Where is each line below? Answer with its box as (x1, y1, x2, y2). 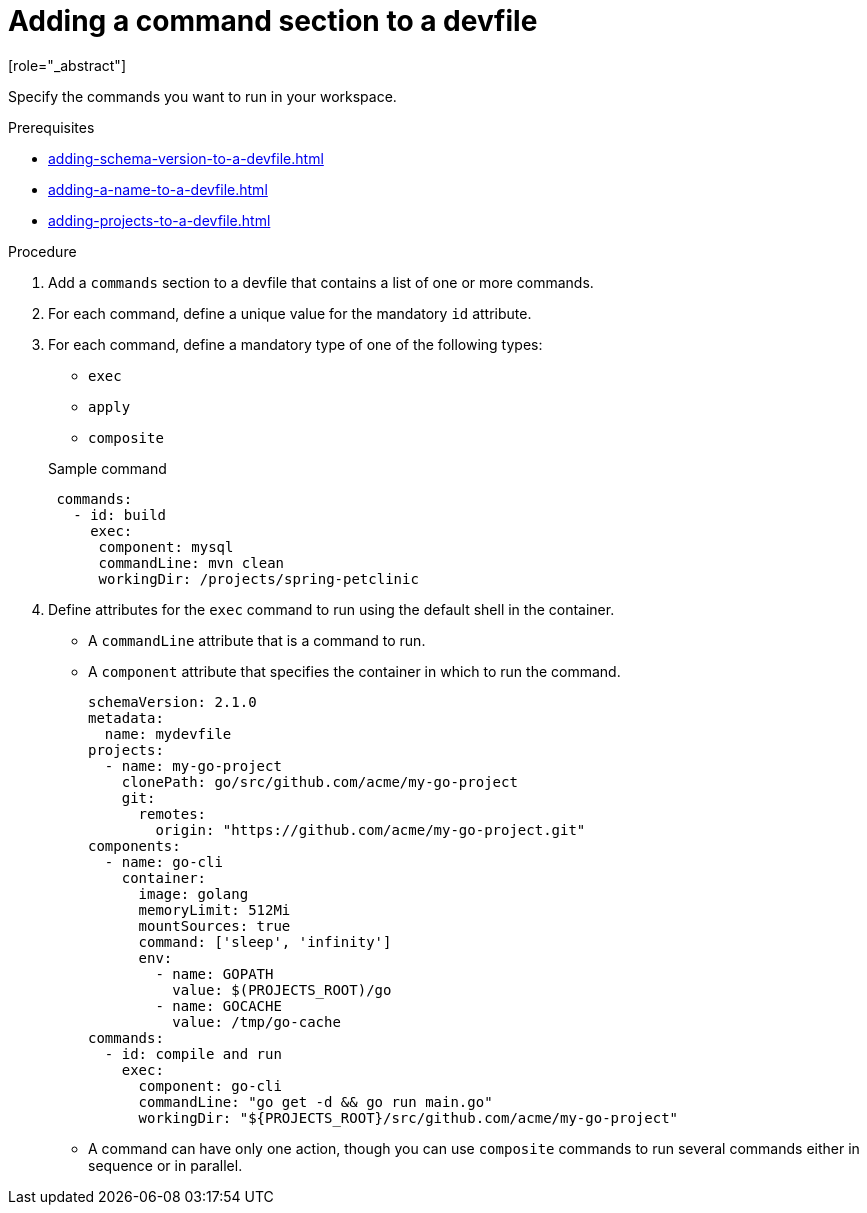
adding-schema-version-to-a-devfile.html (48, 149, 324, 167)
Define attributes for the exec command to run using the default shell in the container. (48, 600, 615, 618)
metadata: (88, 709, 164, 726)
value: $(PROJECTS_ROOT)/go (172, 981, 392, 998)
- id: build (73, 506, 167, 523)
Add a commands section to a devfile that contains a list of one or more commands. (48, 273, 594, 291)
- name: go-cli (104, 853, 223, 870)
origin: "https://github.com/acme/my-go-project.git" (155, 821, 586, 838)
